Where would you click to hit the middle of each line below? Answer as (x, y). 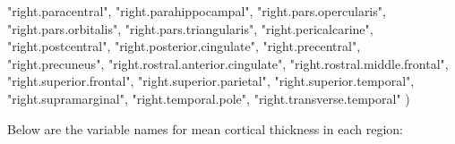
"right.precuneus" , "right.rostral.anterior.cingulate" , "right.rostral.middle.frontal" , (228, 63)
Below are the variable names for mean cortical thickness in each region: (205, 128)
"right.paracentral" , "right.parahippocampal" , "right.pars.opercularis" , (197, 11)
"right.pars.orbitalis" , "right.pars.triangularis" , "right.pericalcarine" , (190, 28)
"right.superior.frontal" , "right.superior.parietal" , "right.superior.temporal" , (211, 81)
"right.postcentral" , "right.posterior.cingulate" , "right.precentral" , (184, 46)
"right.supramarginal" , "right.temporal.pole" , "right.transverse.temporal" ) (209, 98)
